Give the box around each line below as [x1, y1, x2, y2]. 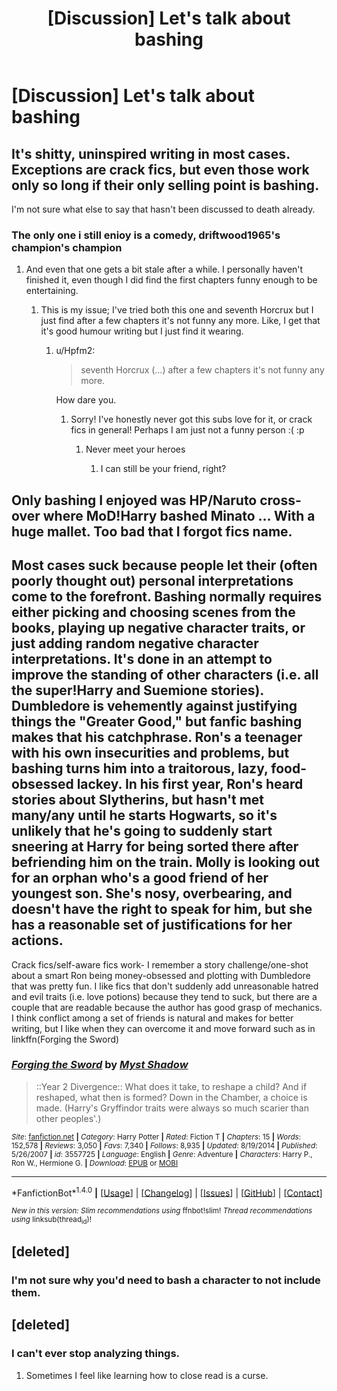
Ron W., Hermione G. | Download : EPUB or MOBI [11, 1158, 179, 1168]
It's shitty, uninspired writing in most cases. [11, 145, 291, 162]
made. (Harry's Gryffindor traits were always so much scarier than [35, 1102, 309, 1114]
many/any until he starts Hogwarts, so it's [11, 807, 278, 824]
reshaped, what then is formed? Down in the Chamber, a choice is [35, 1091, 308, 1103]
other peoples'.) [35, 1112, 102, 1124]
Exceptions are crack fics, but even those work [11, 161, 310, 178]
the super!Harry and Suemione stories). [11, 682, 264, 699]
